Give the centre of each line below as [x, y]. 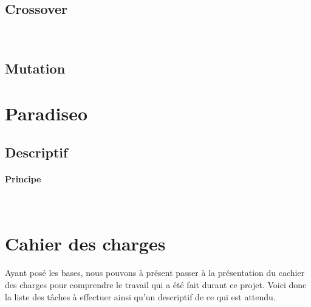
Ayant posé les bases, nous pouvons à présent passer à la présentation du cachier [155, 273]
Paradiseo [46, 113]
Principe [23, 178]
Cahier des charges [85, 243]
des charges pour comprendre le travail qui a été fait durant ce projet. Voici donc [156, 285]
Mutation [35, 68]
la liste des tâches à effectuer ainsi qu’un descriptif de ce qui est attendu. [140, 296]
